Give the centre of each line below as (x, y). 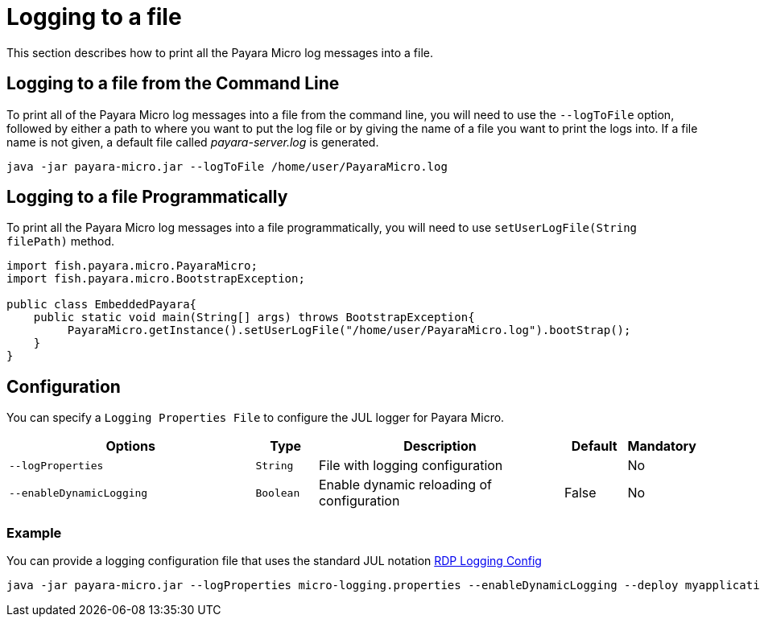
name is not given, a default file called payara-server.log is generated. (193, 142)
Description (440, 446)
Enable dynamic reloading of (405, 485)
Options (130, 446)
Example (34, 532)
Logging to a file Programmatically (147, 197)
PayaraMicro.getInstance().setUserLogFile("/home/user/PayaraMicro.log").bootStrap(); (349, 330)
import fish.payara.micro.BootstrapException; (156, 279)
